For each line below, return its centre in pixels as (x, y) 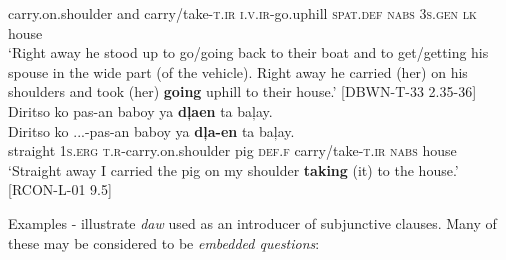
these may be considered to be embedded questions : (164, 242)
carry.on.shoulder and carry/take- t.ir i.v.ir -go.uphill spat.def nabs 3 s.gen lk (242, 13)
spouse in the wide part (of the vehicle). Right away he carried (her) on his (238, 71)
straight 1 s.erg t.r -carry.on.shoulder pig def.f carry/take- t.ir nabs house (232, 150)
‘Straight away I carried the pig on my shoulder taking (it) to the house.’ (233, 169)
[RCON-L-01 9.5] (60, 189)
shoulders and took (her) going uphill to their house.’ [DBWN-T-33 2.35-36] (242, 91)
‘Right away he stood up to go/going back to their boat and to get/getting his (248, 52)
